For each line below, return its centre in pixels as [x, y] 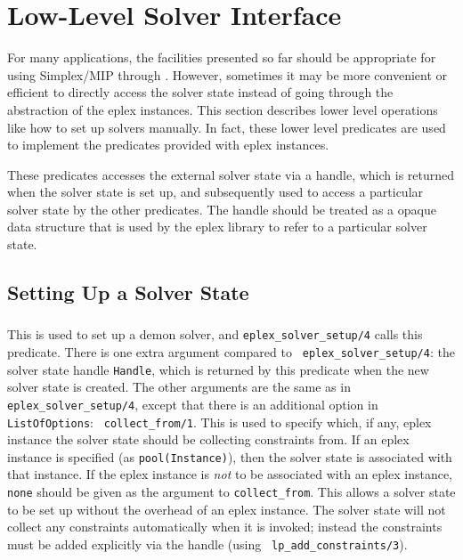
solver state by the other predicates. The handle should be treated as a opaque [222, 209]
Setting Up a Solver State [128, 292]
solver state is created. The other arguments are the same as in [179, 387]
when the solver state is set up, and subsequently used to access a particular [215, 192]
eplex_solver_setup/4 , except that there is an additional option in [193, 404]
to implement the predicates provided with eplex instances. [168, 145]
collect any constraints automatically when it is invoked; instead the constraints [225, 527]
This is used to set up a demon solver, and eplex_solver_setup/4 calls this [215, 334]
